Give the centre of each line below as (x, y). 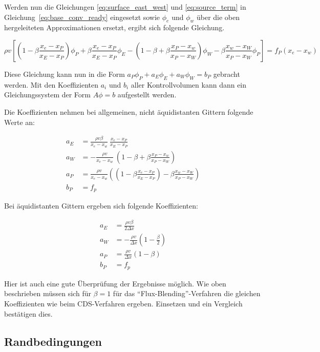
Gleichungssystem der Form (47, 95)
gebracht (227, 74)
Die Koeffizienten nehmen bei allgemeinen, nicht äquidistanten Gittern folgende (129, 111)
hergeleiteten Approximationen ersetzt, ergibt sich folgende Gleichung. (114, 27)
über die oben (218, 17)
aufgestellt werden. (147, 95)
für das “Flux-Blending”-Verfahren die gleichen (187, 293)
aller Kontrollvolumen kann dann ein (189, 84)
